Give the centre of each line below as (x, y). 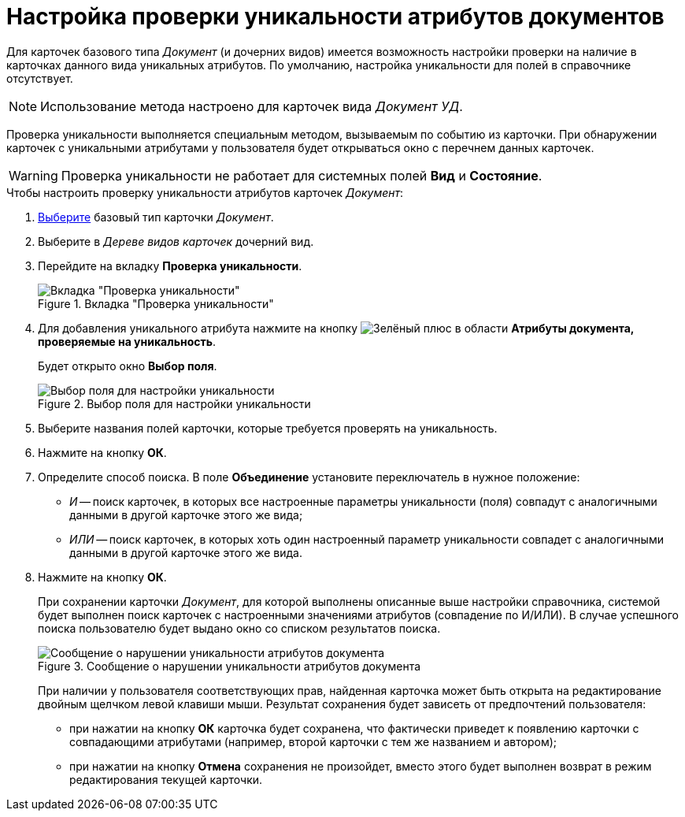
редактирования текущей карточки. (166, 779)
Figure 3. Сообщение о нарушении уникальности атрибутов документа (230, 666)
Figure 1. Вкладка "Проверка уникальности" (156, 303)
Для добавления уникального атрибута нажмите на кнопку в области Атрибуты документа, (336, 328)
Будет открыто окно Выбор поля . (128, 366)
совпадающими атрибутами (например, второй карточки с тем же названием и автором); (313, 741)
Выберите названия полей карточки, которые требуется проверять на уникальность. (268, 428)
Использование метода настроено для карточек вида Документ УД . (252, 106)
